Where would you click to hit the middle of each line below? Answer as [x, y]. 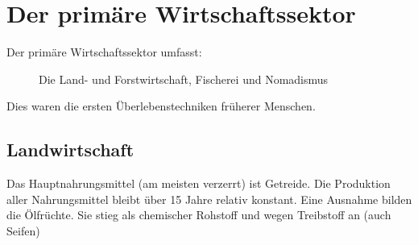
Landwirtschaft [70, 149]
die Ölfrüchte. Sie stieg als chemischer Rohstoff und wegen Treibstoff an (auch [199, 215]
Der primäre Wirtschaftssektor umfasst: [104, 52]
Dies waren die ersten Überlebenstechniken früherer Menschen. [161, 106]
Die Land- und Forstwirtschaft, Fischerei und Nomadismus [184, 79]
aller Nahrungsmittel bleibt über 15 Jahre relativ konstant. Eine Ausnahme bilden [209, 199]
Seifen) [23, 230]
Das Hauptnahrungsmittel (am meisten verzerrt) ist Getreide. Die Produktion [199, 183]
